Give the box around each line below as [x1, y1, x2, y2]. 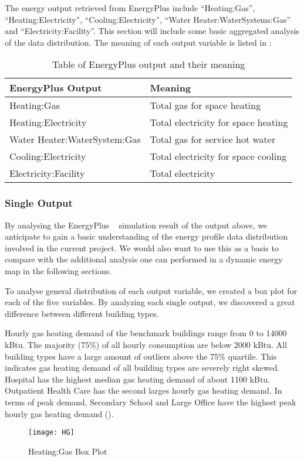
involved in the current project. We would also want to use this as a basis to [5, 241, 279, 254]
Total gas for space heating [150, 98, 261, 112]
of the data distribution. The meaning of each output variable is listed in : [5, 36, 272, 48]
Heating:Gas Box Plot [28, 445, 107, 457]
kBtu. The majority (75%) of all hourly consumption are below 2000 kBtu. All [5, 338, 287, 350]
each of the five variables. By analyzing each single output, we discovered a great [5, 296, 295, 308]
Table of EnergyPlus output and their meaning [52, 57, 245, 71]
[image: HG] [28, 428, 75, 437]
